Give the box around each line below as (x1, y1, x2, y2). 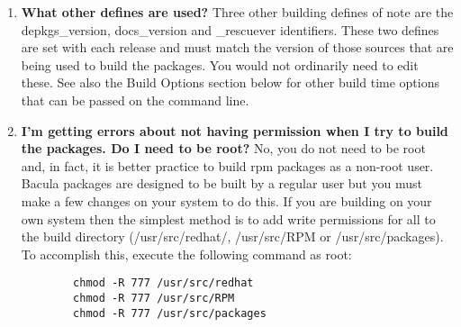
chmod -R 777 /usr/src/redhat (73, 277, 254, 290)
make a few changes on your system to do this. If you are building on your (21, 191, 432, 210)
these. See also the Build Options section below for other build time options (21, 73, 440, 92)
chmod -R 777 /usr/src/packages (73, 306, 267, 320)
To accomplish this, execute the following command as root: (21, 244, 352, 263)
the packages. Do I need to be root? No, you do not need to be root (21, 139, 426, 158)
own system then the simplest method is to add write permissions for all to (21, 209, 436, 228)
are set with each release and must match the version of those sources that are (21, 38, 454, 57)
